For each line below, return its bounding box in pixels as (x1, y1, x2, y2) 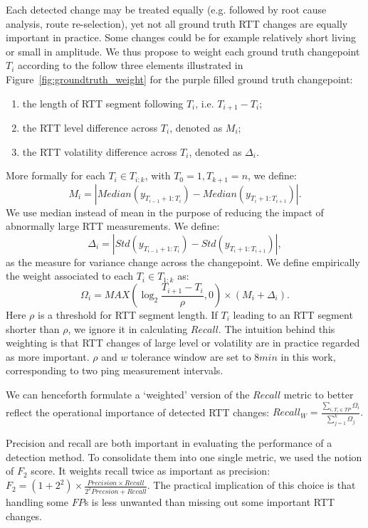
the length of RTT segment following (22, 95, 184, 110)
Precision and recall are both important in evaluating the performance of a (6, 435, 332, 450)
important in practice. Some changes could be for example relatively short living (6, 30, 356, 45)
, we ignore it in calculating (68, 321, 188, 336)
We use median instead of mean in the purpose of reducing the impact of (6, 204, 324, 219)
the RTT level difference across (22, 120, 158, 135)
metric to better (283, 387, 354, 401)
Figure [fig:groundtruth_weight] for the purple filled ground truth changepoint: (6, 71, 353, 86)
